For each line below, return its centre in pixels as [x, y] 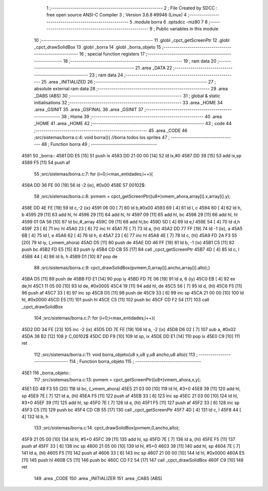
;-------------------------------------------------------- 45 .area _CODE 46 [111, 130]
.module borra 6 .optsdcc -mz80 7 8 [170, 22]
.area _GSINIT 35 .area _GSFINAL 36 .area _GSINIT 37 [89, 110]
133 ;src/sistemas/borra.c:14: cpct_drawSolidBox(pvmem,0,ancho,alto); [107, 428]
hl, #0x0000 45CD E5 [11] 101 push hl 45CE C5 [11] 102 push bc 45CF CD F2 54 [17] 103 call [115, 300]
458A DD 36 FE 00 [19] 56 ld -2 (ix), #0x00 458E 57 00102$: [84, 185]
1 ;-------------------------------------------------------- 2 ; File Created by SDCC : [132, 8]
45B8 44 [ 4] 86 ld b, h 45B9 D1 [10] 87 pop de [69, 256]
